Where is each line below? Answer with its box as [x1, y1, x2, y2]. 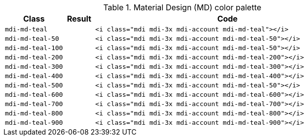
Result [67, 14, 91, 24]
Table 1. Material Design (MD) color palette [103, 2, 262, 12]
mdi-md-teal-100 [5, 44, 63, 52]
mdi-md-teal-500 [5, 82, 63, 89]
